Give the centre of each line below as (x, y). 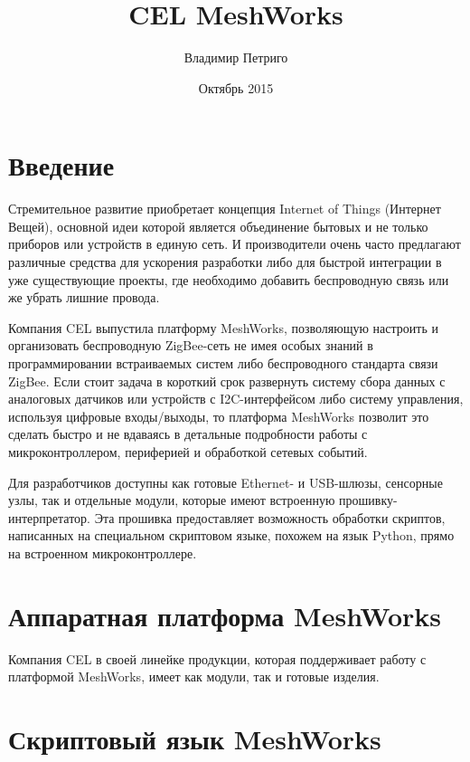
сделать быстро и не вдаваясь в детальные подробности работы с (188, 434)
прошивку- (368, 500)
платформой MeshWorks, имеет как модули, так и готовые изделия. (194, 676)
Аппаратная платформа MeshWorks (225, 615)
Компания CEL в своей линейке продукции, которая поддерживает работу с (217, 658)
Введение (61, 165)
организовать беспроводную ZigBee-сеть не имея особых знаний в (191, 345)
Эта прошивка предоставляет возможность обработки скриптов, (270, 517)
